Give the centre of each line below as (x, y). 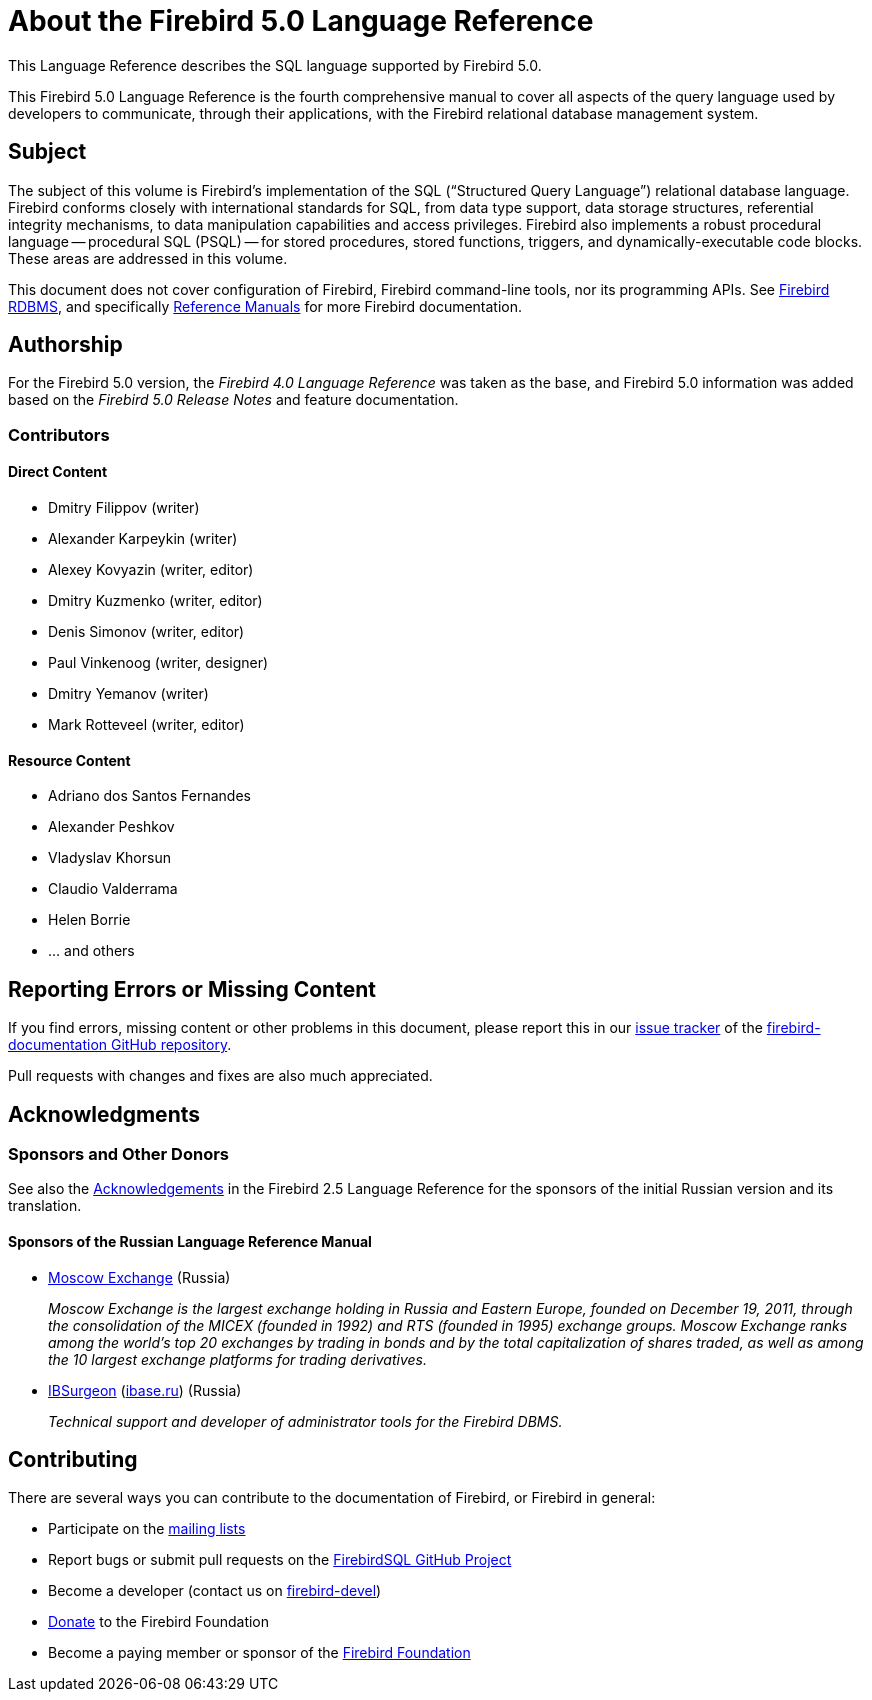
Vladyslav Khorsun (109, 858)
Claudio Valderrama (113, 889)
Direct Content (58, 472)
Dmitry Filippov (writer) (124, 508)
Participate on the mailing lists (147, 1529)
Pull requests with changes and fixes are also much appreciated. (220, 1076)
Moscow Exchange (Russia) (139, 1277)
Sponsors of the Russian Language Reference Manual (190, 1241)
